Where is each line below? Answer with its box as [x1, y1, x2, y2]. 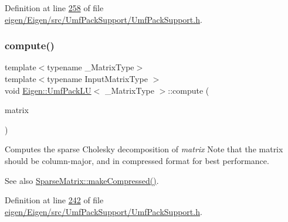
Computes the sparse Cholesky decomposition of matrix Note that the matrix [5, 143, 283, 155]
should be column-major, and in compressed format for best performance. [5, 154, 269, 166]
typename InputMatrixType [47, 73, 148, 84]
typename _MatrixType [47, 61, 134, 73]
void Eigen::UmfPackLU [5, 84, 92, 96]
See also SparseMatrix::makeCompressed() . [5, 174, 159, 186]
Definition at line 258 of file [5, 2, 104, 13]
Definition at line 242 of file [5, 194, 104, 206]
